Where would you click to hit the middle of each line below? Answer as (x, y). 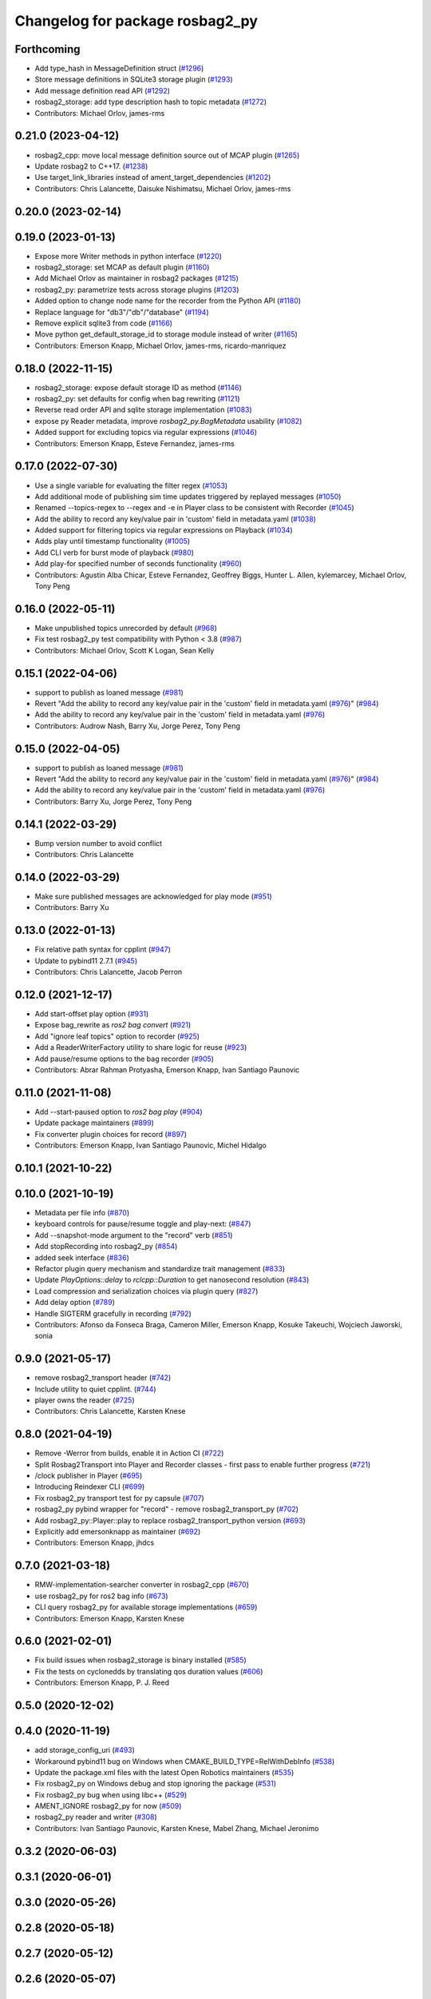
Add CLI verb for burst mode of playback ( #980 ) (115, 553)
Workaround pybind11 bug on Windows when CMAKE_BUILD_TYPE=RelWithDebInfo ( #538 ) (185, 1761)
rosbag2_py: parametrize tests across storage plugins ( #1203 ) (137, 289)
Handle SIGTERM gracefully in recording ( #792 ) (113, 1313)
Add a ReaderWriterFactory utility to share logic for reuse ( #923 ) (141, 1047)
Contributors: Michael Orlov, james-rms (100, 113)
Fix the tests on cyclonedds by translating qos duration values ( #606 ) (149, 1671)
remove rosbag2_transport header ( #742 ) (103, 1378)
